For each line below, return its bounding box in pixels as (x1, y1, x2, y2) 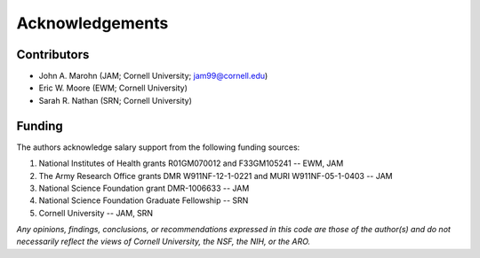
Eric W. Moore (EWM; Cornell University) (38, 82, 188, 93)
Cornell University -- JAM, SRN (38, 207, 154, 218)
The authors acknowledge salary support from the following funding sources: (16, 142, 300, 152)
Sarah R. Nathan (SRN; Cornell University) (38, 95, 193, 106)
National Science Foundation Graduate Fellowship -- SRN (38, 195, 249, 206)
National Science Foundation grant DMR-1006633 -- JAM (38, 183, 250, 193)
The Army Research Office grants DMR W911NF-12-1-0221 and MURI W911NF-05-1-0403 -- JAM (38, 170, 393, 181)
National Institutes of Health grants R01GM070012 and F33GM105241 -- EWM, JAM (38, 158, 344, 168)
